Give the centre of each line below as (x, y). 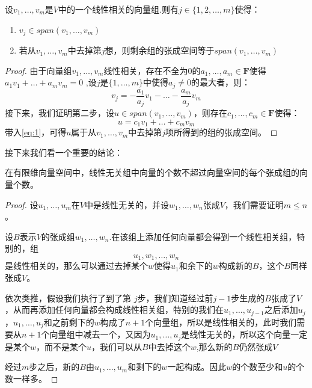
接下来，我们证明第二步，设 (60, 113)
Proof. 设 (22, 204)
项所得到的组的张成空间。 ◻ (221, 132)
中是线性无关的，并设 (127, 204)
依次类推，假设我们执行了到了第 (68, 297)
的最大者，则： (220, 82)
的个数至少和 (258, 367)
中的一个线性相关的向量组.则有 (118, 9)
